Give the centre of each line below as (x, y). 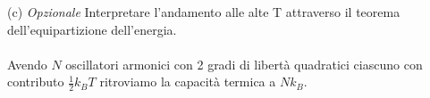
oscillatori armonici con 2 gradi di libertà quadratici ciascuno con (244, 64)
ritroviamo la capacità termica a (188, 82)
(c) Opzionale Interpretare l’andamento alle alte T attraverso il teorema (204, 12)
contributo (36, 82)
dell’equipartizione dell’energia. (92, 29)
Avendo (27, 64)
